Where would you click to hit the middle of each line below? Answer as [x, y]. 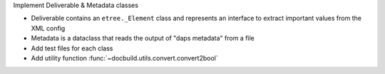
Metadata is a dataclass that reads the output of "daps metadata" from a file [143, 38]
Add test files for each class [72, 48]
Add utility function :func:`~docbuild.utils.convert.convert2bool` [124, 58]
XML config [48, 28]
